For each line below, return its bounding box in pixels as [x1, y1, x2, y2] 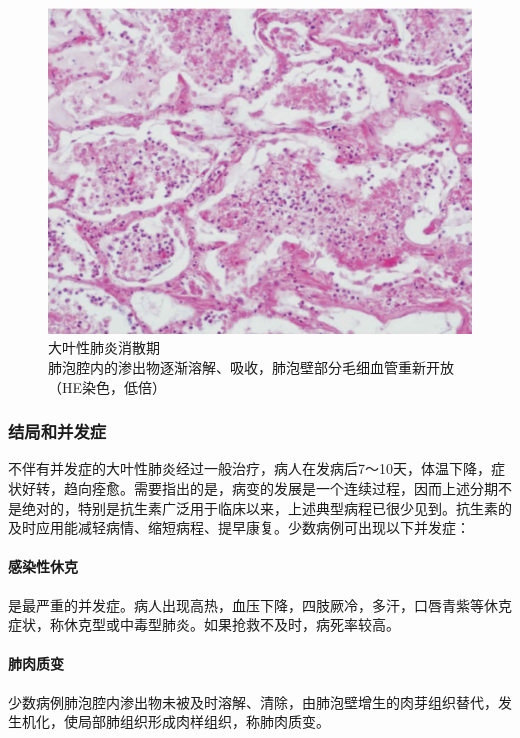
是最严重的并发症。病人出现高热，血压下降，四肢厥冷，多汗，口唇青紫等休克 [8, 594, 512, 615]
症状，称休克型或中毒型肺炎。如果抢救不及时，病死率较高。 [8, 614, 400, 635]
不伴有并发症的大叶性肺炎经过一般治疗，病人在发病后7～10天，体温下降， [8, 458, 491, 479]
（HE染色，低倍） [48, 376, 167, 397]
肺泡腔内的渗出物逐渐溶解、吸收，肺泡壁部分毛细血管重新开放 [48, 357, 454, 378]
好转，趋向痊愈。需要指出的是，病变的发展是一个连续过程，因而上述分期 [21, 478, 498, 499]
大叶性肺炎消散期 [48, 337, 160, 358]
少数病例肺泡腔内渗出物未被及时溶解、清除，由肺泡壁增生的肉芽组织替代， [8, 691, 498, 712]
